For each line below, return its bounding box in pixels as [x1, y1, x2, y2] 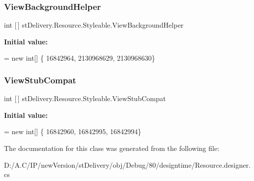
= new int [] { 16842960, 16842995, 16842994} [4, 126, 142, 137]
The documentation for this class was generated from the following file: [4, 143, 219, 153]
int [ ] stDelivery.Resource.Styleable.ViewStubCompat [4, 93, 166, 104]
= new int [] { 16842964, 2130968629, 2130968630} [4, 53, 155, 63]
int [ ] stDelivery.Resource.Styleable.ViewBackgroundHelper [4, 20, 184, 30]
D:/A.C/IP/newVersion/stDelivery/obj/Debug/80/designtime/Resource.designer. [4, 159, 251, 170]
